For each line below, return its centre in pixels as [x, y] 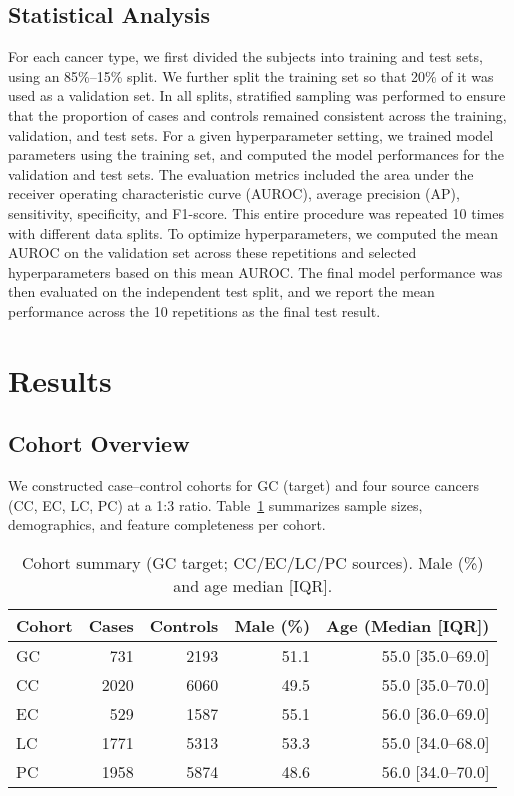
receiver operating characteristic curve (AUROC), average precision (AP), [234, 193]
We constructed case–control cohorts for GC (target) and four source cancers [243, 485]
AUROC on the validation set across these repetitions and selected [212, 252]
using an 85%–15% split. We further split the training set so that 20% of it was [251, 75]
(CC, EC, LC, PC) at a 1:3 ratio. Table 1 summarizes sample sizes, [215, 504]
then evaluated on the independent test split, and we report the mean [221, 291]
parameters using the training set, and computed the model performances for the [256, 154]
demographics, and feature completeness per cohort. [167, 524]
